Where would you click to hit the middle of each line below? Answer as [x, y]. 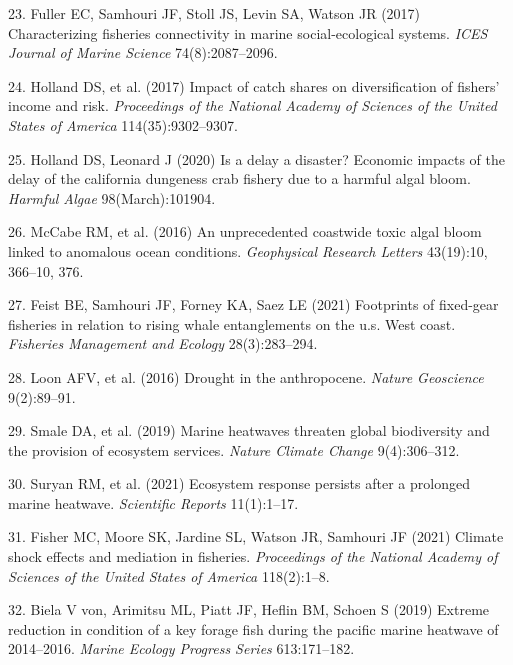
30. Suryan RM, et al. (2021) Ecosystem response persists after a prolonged [239, 483]
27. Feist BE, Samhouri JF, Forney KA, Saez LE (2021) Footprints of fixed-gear [253, 304]
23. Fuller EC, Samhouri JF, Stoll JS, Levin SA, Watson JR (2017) [214, 13]
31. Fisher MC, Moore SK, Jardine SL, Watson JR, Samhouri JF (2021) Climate [256, 536]
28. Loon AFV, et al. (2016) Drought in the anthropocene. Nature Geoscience [246, 376]
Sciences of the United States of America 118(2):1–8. [169, 575]
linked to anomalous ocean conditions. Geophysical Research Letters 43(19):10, [248, 250]
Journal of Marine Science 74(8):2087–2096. [143, 52]
